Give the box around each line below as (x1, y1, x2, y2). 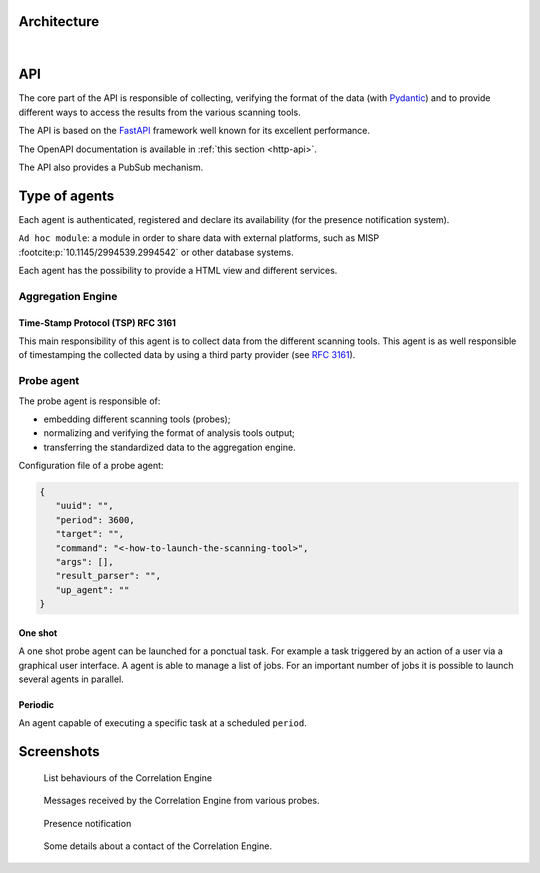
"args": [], (55, 556, 114, 568)
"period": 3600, (55, 514, 135, 525)
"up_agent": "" (55, 584, 130, 595)
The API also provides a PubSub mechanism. (18, 161, 204, 173)
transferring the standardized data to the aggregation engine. (43, 441, 296, 453)
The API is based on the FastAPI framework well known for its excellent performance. (18, 125, 370, 137)
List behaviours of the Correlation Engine (43, 771, 213, 784)
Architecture (18, 13, 100, 30)
